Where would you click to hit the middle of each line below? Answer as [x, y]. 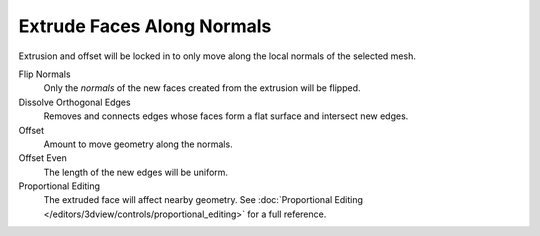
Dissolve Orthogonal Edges [74, 102]
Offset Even [42, 158]
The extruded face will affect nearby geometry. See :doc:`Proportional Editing [203, 200]
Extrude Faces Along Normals [145, 26]
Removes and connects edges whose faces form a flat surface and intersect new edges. [226, 116]
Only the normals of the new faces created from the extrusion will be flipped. [202, 88]
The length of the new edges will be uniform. [136, 172]
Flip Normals [44, 74]
